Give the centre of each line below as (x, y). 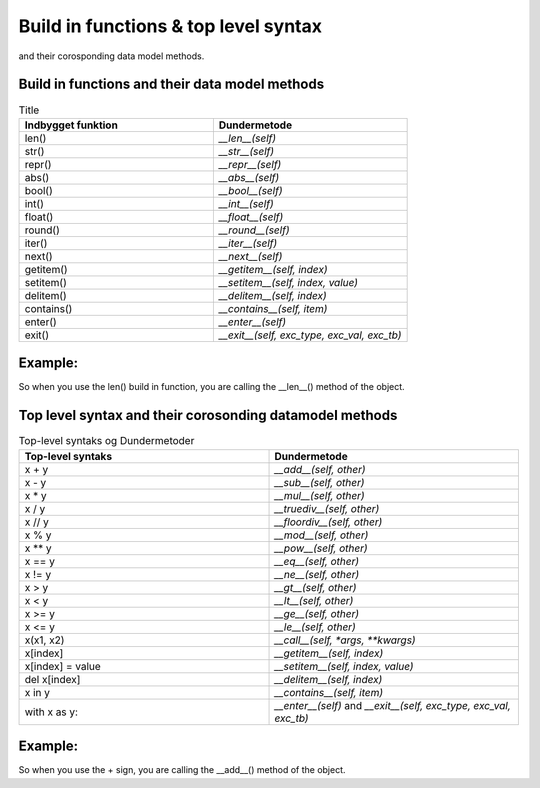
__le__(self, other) (315, 627)
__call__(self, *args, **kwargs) (345, 640)
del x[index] (52, 679)
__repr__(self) (250, 164)
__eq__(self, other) (317, 561)
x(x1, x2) (44, 640)
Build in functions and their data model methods (171, 84)
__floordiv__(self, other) (328, 522)
